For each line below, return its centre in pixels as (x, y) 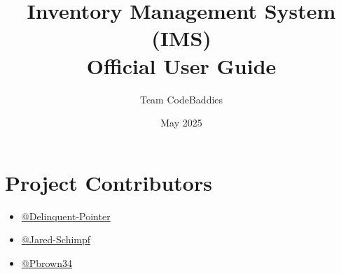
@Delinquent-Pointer (66, 216)
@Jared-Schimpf (56, 239)
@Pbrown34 (47, 262)
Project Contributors (109, 182)
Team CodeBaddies (181, 99)
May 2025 (181, 123)
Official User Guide (181, 65)
